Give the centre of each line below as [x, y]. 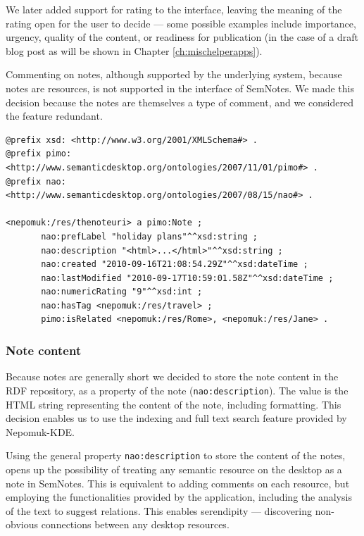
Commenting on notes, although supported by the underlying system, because [174, 74]
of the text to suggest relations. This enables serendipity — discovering [159, 510]
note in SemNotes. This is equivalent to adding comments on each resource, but [178, 483]
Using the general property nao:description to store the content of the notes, [176, 455]
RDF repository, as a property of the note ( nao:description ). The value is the [177, 390]
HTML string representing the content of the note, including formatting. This [174, 404]
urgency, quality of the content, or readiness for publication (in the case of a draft [182, 37]
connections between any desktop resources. [135, 524]
